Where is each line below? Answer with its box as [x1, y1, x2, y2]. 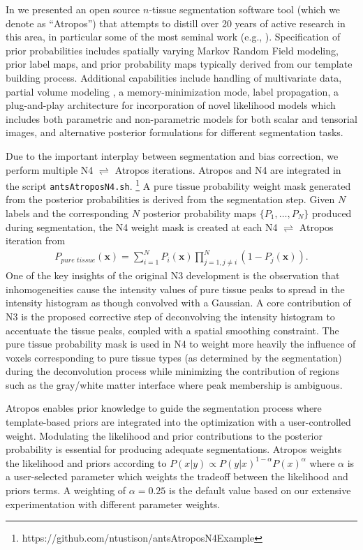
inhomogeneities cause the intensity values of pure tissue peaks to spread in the [6, 281, 345, 296]
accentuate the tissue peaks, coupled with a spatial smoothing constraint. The [6, 322, 339, 337]
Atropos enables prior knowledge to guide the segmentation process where [6, 401, 322, 415]
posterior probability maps [142, 206, 257, 221]
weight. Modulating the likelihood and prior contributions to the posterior [6, 428, 323, 443]
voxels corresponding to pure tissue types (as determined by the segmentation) [6, 350, 342, 364]
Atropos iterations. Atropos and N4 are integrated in [114, 162, 341, 177]
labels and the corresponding [6, 206, 129, 221]
